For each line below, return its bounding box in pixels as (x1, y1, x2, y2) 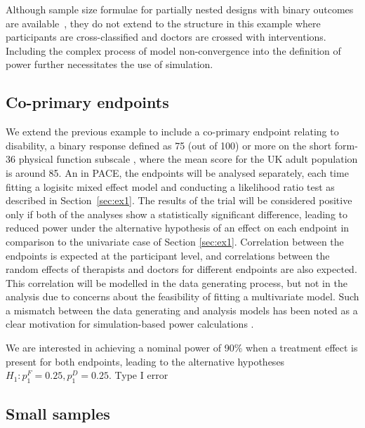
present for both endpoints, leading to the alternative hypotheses (6, 354, 285, 368)
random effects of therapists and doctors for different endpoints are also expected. (6, 262, 357, 276)
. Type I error (109, 368, 168, 382)
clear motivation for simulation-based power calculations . (6, 316, 254, 331)
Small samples (6, 403, 110, 424)
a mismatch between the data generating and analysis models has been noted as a (6, 302, 358, 317)
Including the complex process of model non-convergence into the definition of (6, 43, 341, 58)
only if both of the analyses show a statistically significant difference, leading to (6, 206, 348, 221)
